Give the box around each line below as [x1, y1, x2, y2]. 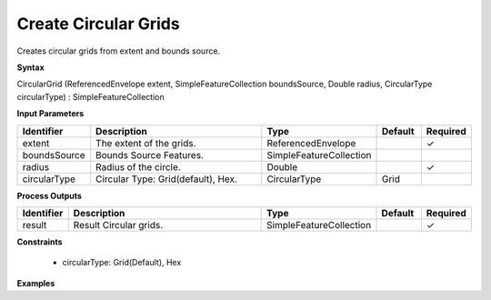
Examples [16, 277, 55, 288]
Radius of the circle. [95, 160, 181, 173]
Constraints [16, 236, 63, 247]
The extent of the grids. [95, 136, 196, 149]
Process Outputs [16, 190, 82, 201]
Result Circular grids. [73, 218, 164, 231]
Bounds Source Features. [95, 148, 205, 161]
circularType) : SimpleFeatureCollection [16, 91, 165, 102]
